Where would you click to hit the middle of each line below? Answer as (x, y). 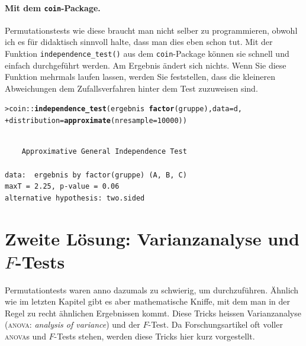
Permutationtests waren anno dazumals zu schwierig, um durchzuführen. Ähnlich (152, 290)
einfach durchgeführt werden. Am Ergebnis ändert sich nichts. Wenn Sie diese (146, 65)
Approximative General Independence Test (104, 152)
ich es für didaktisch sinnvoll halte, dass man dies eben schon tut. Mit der (139, 42)
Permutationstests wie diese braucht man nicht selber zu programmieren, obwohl (151, 30)
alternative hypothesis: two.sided (75, 198)
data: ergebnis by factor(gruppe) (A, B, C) (96, 175)
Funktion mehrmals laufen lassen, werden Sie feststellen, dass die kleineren (140, 77)
